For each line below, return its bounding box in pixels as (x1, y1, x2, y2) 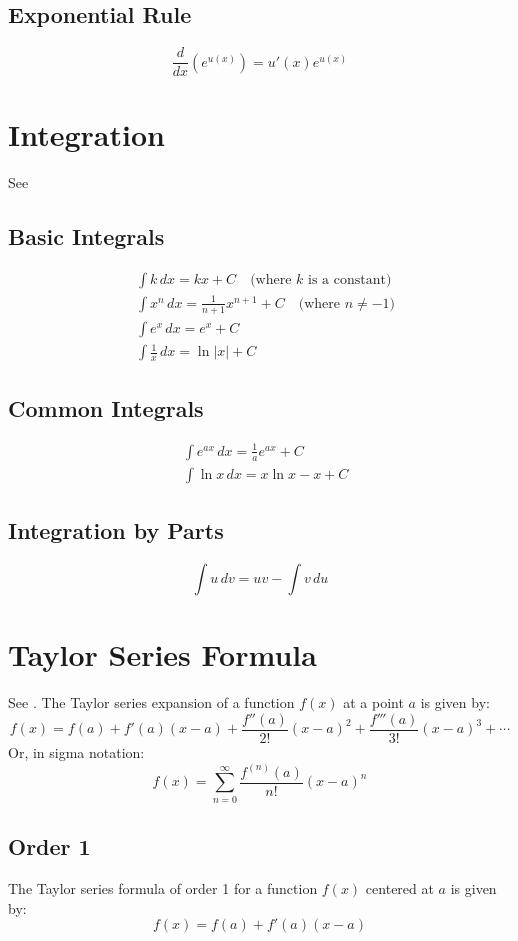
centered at (365, 877, 434, 898)
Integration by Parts (8, 515, 224, 546)
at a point (343, 692, 404, 713)
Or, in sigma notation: (8, 741, 145, 762)
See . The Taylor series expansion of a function (8, 692, 295, 713)
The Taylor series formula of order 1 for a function (8, 877, 318, 898)
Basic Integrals (8, 221, 165, 252)
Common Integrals (8, 392, 204, 423)
